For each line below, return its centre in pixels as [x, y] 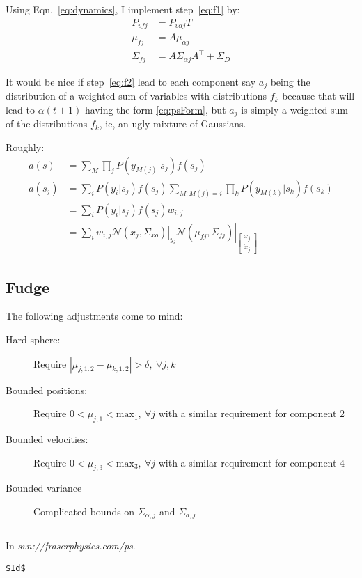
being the [290, 81]
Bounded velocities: [47, 438]
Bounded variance [44, 488]
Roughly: [25, 147]
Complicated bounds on [84, 511]
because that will [318, 96]
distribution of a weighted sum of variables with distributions [136, 96]
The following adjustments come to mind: [94, 316]
